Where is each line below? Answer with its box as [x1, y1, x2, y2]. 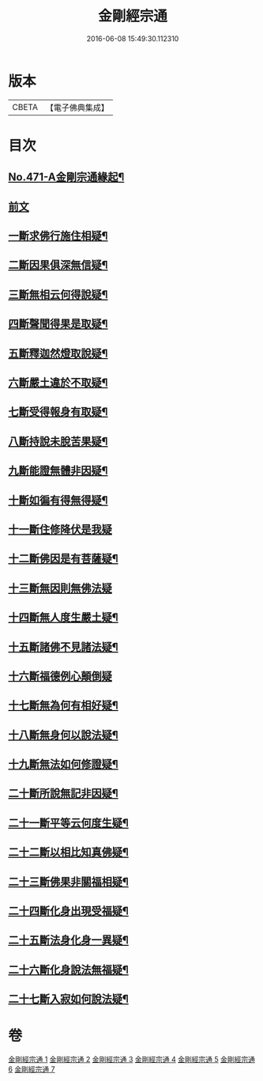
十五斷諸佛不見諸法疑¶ [8, 640, 118, 653]
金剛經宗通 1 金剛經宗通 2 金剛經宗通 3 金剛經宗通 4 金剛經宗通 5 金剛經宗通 [8, 1055, 255, 1064]
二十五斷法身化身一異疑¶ [8, 934, 129, 947]
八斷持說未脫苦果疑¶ [8, 434, 108, 448]
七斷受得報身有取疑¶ [8, 405, 108, 419]
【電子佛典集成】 [45, 102, 109, 113]
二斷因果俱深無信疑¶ [8, 259, 108, 272]
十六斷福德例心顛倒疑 [8, 669, 112, 682]
